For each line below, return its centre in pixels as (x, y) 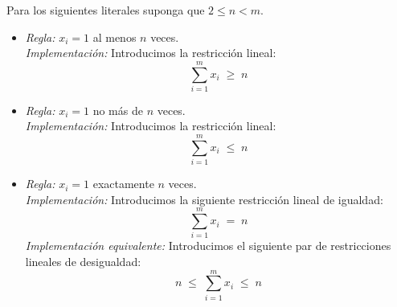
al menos (115, 37)
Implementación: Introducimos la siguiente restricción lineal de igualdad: (204, 199)
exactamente (123, 184)
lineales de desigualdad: (83, 262)
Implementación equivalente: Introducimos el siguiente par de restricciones (208, 246)
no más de (118, 110)
